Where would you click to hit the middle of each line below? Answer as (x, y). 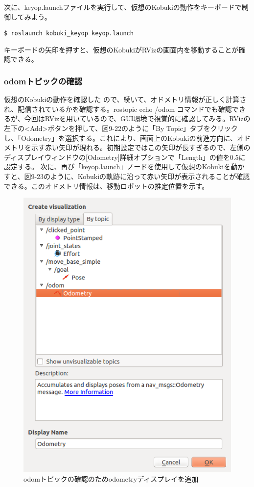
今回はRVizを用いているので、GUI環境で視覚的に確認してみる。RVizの (137, 118)
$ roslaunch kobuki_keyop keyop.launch (69, 34)
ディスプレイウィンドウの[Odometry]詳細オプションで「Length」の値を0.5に (125, 157)
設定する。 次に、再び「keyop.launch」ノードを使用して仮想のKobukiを (117, 167)
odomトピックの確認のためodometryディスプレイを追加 (111, 479)
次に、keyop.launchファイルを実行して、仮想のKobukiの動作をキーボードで (123, 7)
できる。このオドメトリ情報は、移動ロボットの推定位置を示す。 (106, 186)
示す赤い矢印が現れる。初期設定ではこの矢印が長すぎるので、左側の (141, 147)
